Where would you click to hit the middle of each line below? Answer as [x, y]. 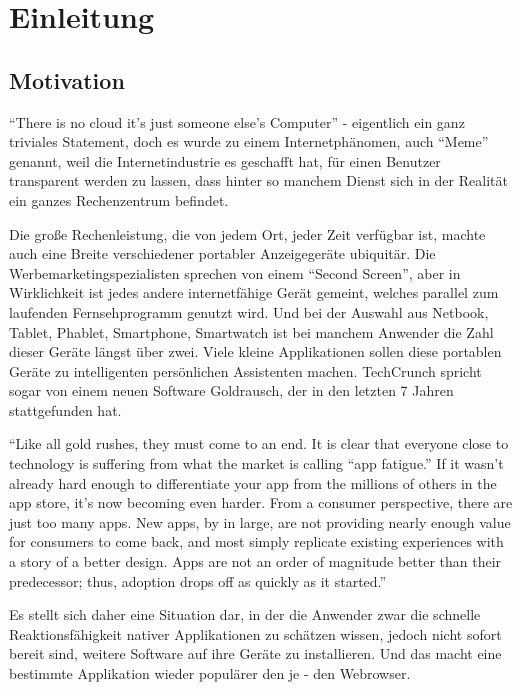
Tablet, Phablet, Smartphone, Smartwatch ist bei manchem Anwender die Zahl [251, 331]
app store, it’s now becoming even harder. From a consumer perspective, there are [261, 502]
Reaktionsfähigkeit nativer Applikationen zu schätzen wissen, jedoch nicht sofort [255, 633]
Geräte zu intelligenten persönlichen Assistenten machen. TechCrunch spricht [245, 370]
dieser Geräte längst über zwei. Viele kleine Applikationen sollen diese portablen [255, 351]
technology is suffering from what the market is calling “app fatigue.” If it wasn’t [256, 463]
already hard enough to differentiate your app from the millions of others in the [253, 482]
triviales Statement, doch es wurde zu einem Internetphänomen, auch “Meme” [249, 141]
